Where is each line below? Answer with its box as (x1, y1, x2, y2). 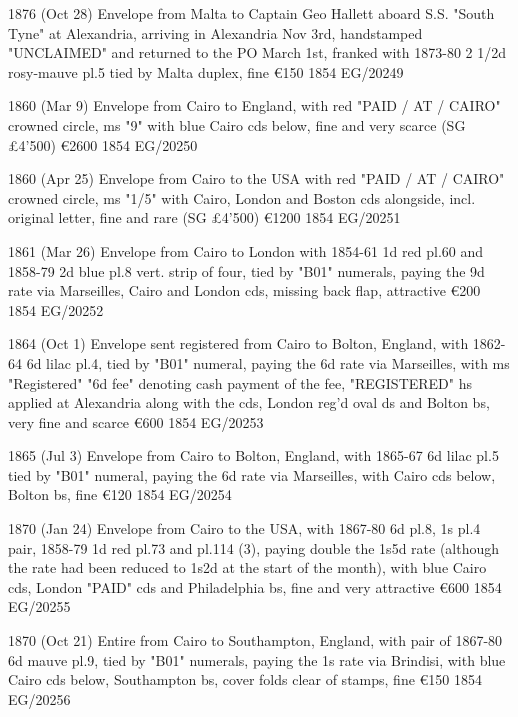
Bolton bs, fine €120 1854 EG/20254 (8, 484, 232, 505)
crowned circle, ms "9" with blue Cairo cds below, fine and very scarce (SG (8, 114, 466, 135)
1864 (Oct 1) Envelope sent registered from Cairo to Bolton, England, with (8, 333, 469, 354)
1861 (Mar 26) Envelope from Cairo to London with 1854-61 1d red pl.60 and (8, 240, 484, 261)
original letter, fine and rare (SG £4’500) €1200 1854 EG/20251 (8, 207, 401, 228)
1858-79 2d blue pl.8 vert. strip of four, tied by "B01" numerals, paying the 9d (8, 260, 485, 281)
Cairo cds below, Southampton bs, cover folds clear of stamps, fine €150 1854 (8, 669, 482, 690)
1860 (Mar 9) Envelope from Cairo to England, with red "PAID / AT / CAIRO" (8, 95, 501, 116)
